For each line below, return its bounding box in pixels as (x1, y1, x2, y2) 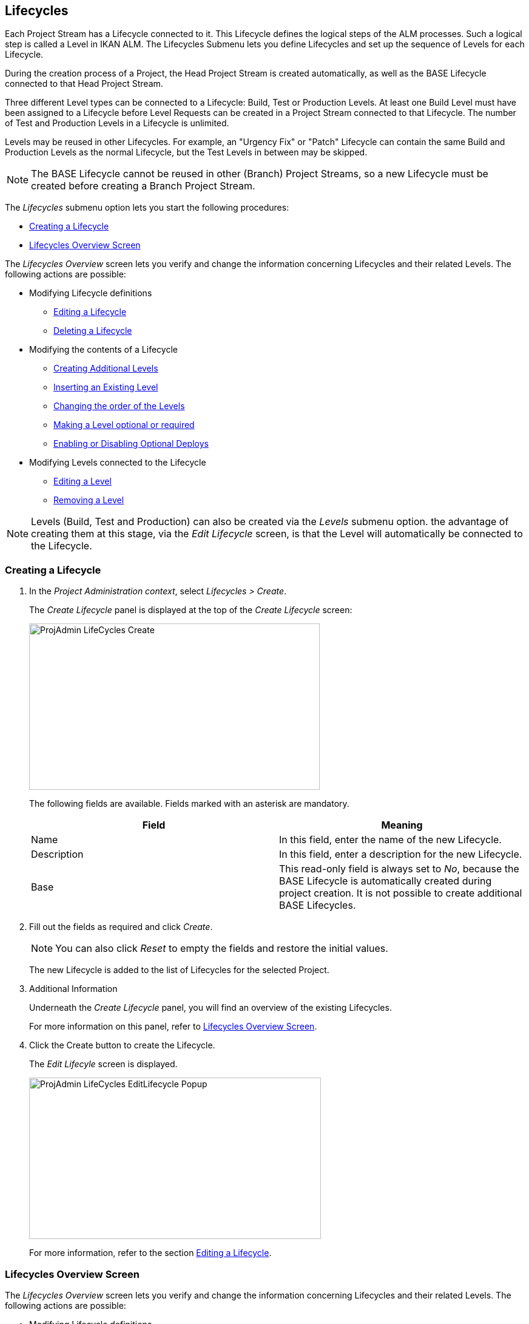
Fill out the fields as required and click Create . (29, 922, 213, 932)
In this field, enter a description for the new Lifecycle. (279, 848, 522, 861)
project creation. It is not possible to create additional (279, 887, 522, 900)
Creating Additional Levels (53, 363, 158, 374)
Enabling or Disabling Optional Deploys (53, 438, 209, 449)
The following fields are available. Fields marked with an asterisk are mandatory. (29, 798, 349, 809)
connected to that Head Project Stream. (5, 78, 163, 89)
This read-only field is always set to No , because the (279, 863, 519, 875)
